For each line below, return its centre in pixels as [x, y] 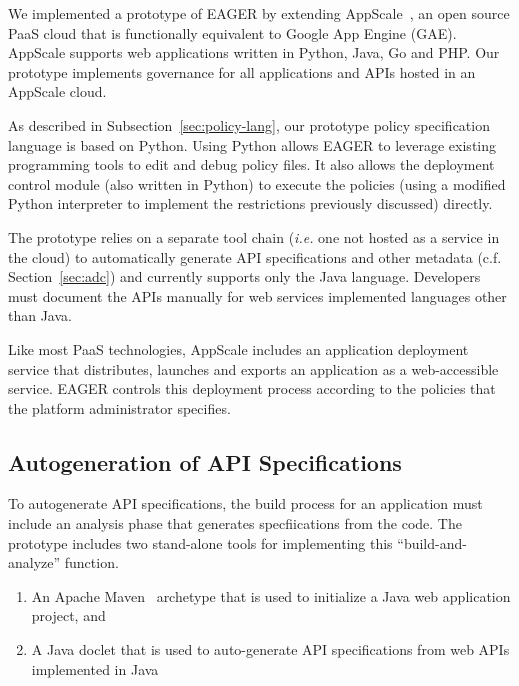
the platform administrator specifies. [119, 407]
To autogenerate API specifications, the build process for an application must [245, 503]
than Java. [40, 315]
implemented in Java [95, 668]
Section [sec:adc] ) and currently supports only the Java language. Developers [244, 276]
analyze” [34, 562]
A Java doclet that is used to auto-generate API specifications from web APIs [270, 649]
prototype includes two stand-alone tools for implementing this [200, 542]
